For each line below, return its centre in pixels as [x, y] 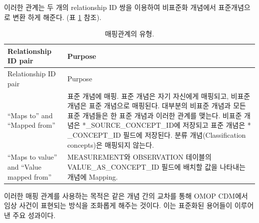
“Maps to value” [32, 157]
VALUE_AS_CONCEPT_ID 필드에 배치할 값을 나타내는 [156, 167]
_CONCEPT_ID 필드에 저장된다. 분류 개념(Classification [157, 135]
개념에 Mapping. [93, 176]
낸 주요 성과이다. [30, 215]
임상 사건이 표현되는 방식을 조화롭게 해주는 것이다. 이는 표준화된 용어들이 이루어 [129, 205]
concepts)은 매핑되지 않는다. [111, 144]
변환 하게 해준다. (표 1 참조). [57, 17]
